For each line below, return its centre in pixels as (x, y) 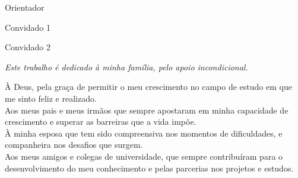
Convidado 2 (28, 47)
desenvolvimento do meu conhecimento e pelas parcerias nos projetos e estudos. (149, 168)
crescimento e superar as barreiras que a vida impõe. (101, 122)
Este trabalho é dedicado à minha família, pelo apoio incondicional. (126, 67)
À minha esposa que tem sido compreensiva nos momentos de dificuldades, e (144, 133)
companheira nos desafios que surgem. (74, 145)
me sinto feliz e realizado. (51, 98)
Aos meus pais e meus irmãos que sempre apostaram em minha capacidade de (147, 110)
